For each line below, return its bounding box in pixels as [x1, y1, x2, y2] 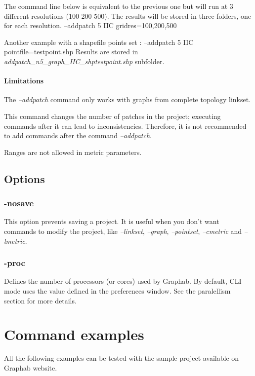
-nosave [4, 197, 34, 209]
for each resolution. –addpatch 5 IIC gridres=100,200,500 [4, 20, 177, 31]
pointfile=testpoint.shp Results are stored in [4, 46, 138, 57]
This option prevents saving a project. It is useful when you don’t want [4, 216, 219, 226]
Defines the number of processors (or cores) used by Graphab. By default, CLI [4, 276, 242, 286]
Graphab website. [4, 362, 57, 373]
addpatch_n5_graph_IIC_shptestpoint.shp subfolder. [4, 56, 165, 66]
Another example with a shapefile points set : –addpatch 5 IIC [4, 37, 194, 47]
